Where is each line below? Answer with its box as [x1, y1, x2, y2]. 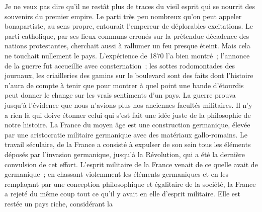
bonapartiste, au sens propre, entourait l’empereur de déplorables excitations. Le [5, 21, 253, 31]
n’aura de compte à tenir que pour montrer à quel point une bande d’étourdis [5, 80, 244, 90]
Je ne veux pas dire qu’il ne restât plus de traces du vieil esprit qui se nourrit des [5, 1, 255, 11]
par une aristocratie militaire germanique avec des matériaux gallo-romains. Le [5, 129, 247, 139]
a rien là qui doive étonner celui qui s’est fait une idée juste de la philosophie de [5, 109, 251, 120]
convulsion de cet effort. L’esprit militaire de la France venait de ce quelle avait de [5, 159, 258, 169]
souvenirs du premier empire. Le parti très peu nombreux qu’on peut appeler [5, 11, 242, 21]
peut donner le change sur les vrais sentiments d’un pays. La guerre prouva [5, 90, 236, 100]
